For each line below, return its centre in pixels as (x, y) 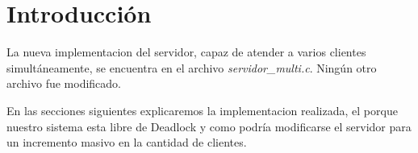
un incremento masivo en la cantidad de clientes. (127, 142)
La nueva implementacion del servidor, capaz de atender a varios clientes (186, 52)
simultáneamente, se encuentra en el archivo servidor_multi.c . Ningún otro (192, 67)
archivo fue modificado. (64, 83)
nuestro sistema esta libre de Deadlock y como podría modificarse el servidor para (209, 126)
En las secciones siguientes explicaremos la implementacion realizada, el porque (202, 110)
